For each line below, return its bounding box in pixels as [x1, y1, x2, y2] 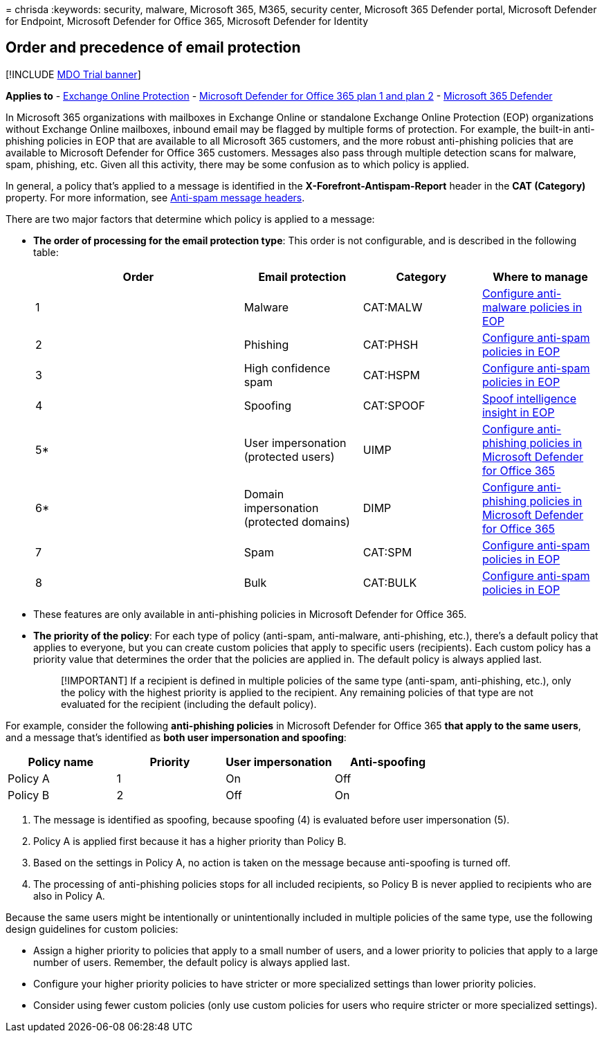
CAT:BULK [363, 575, 417, 590]
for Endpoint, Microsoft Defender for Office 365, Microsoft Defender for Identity [6, 15, 369, 27]
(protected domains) [244, 514, 350, 529]
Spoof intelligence [482, 391, 576, 406]
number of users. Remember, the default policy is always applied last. [33, 956, 350, 968]
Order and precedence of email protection [6, 39, 301, 57]
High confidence [244, 361, 331, 375]
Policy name [28, 754, 94, 769]
